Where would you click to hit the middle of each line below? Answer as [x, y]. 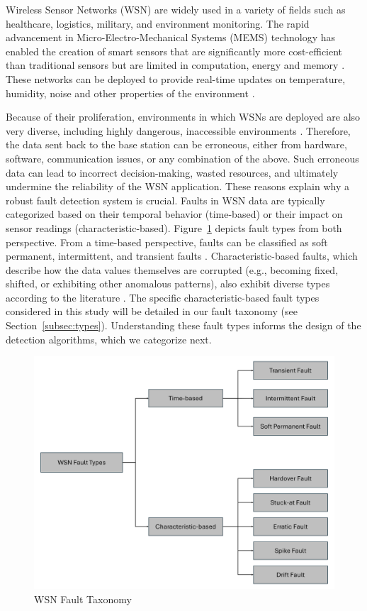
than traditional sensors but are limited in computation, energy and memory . [175, 65]
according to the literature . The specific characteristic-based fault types [163, 297]
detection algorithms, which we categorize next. [109, 339]
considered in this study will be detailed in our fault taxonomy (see [152, 311]
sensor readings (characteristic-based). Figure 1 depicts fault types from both [174, 227]
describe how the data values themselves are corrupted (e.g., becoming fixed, [172, 269]
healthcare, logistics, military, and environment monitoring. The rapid [158, 23]
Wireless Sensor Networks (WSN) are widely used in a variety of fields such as [176, 9]
